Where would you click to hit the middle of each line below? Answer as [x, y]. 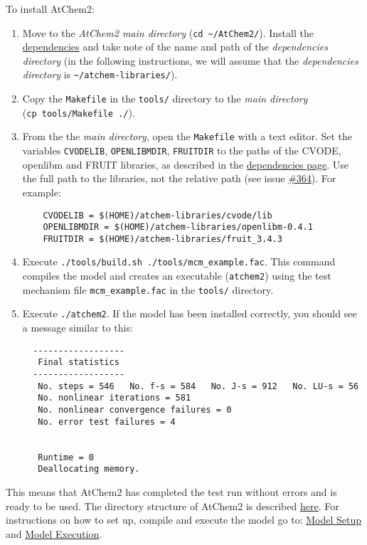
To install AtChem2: [50, 9]
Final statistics [79, 363]
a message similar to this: [78, 328]
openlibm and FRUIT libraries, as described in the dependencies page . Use [186, 164]
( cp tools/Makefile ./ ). [79, 112]
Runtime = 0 [66, 457]
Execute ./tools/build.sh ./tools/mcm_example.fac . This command [179, 261]
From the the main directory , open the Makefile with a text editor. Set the [187, 136]
